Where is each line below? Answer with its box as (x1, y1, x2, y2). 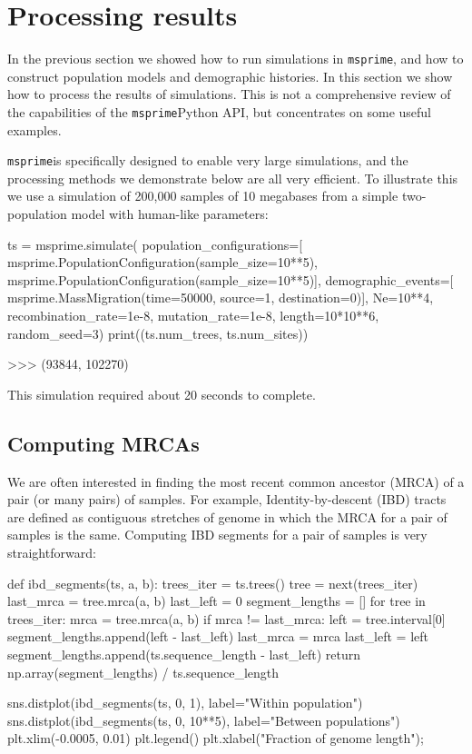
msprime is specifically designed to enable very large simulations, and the (7, 151, 408, 170)
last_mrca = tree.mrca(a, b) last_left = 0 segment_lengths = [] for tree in (7, 591, 426, 610)
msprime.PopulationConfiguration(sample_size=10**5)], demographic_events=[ (7, 270, 454, 289)
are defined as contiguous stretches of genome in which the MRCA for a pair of (7, 507, 447, 526)
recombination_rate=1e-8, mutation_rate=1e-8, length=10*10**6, (7, 306, 379, 325)
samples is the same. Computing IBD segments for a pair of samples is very (7, 525, 428, 544)
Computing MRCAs (7, 429, 200, 457)
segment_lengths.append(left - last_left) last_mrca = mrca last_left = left (7, 627, 429, 646)
